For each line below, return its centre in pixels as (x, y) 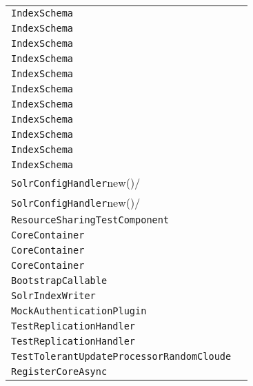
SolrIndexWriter (53, 296)
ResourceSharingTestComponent (90, 220)
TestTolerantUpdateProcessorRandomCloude (121, 356)
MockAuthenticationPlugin (79, 311)
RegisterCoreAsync (59, 372)
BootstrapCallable (59, 281)
